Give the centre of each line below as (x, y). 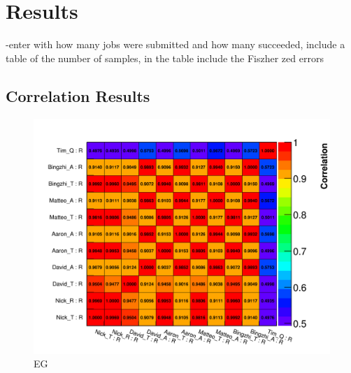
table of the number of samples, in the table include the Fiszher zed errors (165, 58)
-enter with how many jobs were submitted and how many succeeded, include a (175, 44)
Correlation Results (78, 95)
